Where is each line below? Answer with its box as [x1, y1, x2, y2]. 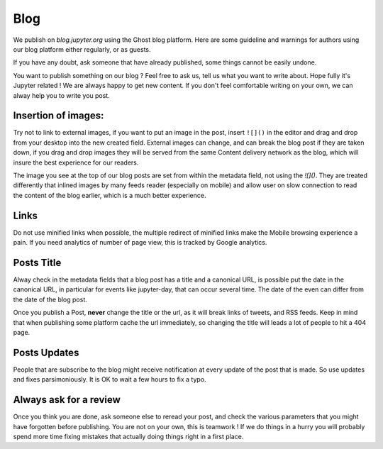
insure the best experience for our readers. [13, 158, 139, 167]
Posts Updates [13, 346, 79, 358]
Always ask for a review [13, 394, 121, 406]
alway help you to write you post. [13, 91, 110, 99]
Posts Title [13, 256, 62, 269]
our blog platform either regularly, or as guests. [13, 45, 152, 53]
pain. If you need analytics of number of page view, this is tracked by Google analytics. [13, 238, 267, 247]
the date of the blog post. [13, 295, 88, 304]
